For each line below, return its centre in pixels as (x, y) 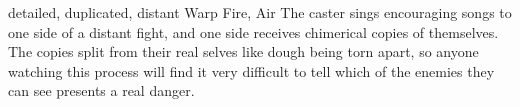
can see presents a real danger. (101, 90)
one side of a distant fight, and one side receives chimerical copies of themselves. (253, 31)
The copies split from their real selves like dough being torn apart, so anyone (243, 51)
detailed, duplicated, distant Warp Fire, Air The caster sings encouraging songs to (260, 12)
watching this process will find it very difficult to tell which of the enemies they (251, 70)
